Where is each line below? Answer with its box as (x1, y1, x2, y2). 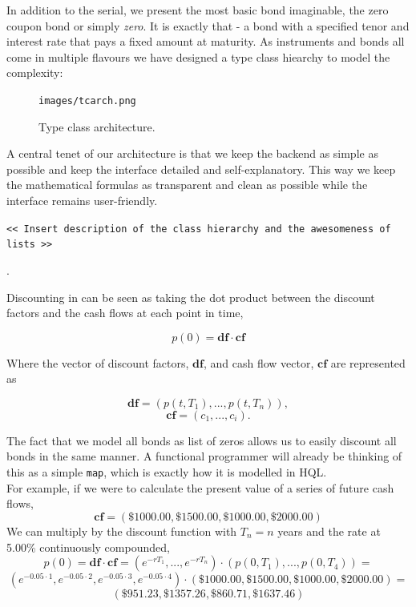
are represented (330, 354, 406, 371)
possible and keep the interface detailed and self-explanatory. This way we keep (6, 160, 396, 177)
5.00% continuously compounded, (6, 538, 170, 555)
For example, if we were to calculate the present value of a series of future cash (6, 479, 394, 496)
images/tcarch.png (38, 94, 136, 107)
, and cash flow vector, (203, 354, 314, 371)
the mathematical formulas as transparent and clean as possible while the (6, 176, 368, 193)
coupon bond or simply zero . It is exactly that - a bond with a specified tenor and (6, 17, 410, 34)
